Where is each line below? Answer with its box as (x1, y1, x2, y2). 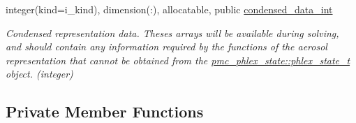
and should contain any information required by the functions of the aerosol (6, 39, 327, 54)
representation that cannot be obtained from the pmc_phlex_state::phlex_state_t (6, 52, 350, 67)
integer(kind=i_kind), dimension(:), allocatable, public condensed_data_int (6, 2, 333, 16)
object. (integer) (6, 66, 73, 81)
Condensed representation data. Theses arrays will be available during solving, (6, 25, 339, 40)
